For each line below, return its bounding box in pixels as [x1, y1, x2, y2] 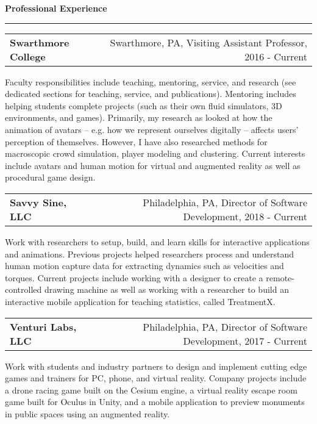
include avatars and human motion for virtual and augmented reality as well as [5, 159, 301, 171]
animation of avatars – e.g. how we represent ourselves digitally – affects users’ [5, 123, 299, 135]
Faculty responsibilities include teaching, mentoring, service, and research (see [5, 75, 296, 88]
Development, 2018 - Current [183, 209, 307, 223]
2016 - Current [244, 49, 307, 63]
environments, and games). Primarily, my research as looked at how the [5, 111, 272, 124]
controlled [5, 283, 42, 296]
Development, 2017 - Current [183, 333, 307, 348]
